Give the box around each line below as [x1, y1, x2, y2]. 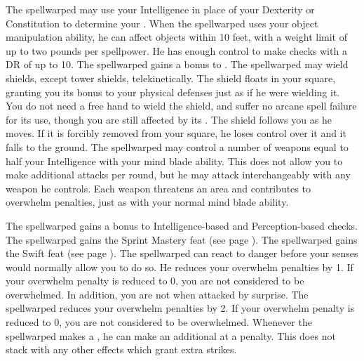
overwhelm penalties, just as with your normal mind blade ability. [6, 195, 289, 209]
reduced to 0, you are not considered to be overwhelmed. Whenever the [6, 315, 312, 329]
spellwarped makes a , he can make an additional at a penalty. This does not [6, 328, 336, 343]
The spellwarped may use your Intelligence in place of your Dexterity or [6, 2, 315, 16]
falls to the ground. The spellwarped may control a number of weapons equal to [6, 139, 349, 154]
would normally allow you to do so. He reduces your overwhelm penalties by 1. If [6, 259, 353, 274]
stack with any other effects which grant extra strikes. [6, 342, 237, 357]
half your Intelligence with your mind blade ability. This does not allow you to [6, 153, 343, 168]
